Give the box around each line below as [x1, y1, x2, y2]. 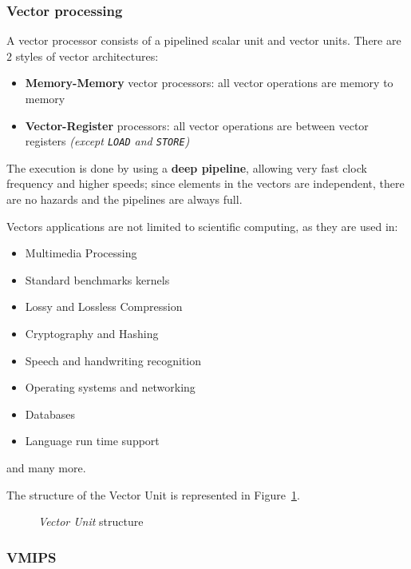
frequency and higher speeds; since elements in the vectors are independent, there [6, 175, 405, 192]
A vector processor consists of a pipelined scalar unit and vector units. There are [6, 32, 401, 49]
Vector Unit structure [38, 513, 144, 530]
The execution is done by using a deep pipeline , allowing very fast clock [6, 159, 367, 176]
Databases [25, 405, 75, 422]
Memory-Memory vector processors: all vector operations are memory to [25, 74, 393, 91]
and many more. [6, 459, 86, 475]
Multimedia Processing [25, 245, 137, 261]
